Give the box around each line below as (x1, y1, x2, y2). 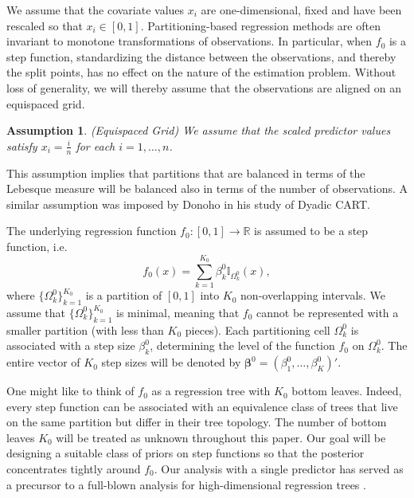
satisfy (6, 137, 37, 154)
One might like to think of (6, 382, 135, 399)
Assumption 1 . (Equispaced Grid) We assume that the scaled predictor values (6, 122, 391, 139)
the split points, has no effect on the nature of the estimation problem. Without (6, 64, 396, 80)
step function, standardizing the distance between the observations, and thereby (6, 48, 396, 65)
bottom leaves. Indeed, (291, 382, 402, 399)
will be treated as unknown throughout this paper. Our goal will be (56, 429, 386, 445)
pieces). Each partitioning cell (185, 321, 330, 338)
